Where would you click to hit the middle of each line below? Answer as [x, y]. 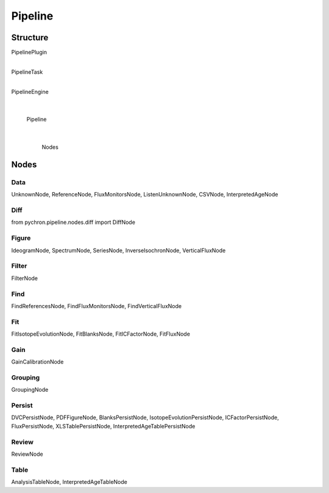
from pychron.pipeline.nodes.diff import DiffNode [73, 222]
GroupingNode [30, 390]
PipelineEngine [30, 92]
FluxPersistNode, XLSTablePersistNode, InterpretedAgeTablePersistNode [103, 426]
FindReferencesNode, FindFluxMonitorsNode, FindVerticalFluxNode [97, 306]
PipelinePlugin [29, 52]
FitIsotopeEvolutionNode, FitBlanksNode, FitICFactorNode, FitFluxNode [101, 334]
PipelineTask [27, 72]
